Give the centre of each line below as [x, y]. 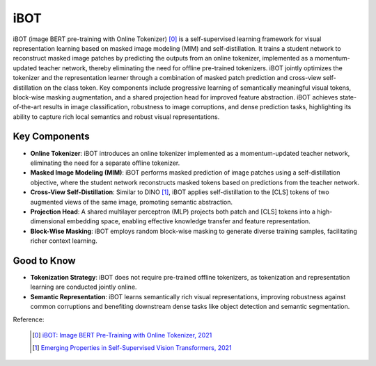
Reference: [29, 319]
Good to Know [44, 261]
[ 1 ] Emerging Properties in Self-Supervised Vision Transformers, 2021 [132, 348]
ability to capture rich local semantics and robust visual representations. [116, 117]
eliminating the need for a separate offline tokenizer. [105, 163]
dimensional [48, 221]
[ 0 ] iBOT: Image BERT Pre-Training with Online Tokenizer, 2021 [122, 335]
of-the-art [27, 107]
